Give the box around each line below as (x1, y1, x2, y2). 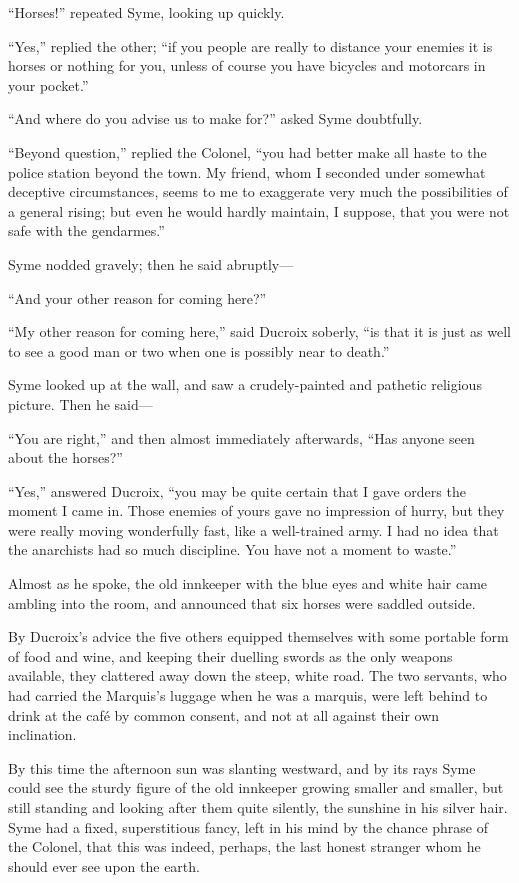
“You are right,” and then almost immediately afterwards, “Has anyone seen (8, 427, 475, 448)
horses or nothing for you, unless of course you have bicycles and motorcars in (8, 55, 486, 76)
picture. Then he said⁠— (8, 393, 153, 414)
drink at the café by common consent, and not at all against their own (8, 704, 440, 725)
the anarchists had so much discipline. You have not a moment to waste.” (8, 539, 457, 560)
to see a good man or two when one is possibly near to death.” (8, 340, 390, 361)
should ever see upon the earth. (8, 855, 200, 876)
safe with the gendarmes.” (8, 220, 165, 241)
